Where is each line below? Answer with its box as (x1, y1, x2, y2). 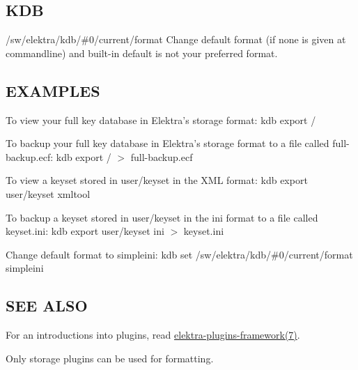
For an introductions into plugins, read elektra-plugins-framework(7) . (6, 327, 300, 342)
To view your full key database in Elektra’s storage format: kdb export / (6, 112, 316, 127)
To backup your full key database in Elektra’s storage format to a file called (6, 136, 329, 151)
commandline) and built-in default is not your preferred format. (6, 45, 278, 60)
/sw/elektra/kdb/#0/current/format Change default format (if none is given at (6, 32, 346, 47)
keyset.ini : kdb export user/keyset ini (6, 224, 164, 238)
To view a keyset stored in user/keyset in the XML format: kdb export (6, 173, 308, 187)
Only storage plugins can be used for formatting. (6, 350, 214, 365)
